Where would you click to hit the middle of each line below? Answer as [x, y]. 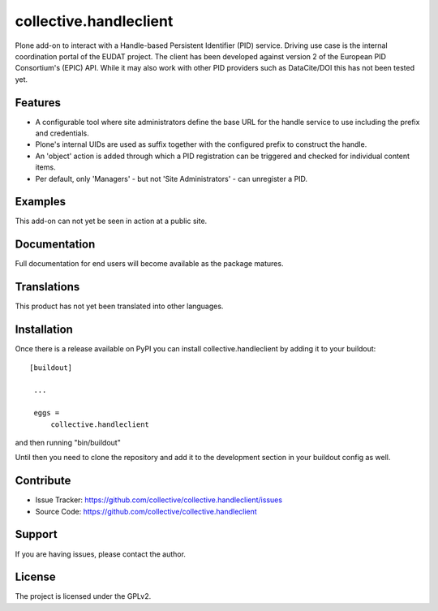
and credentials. [62, 133]
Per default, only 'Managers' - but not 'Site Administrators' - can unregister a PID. [172, 179]
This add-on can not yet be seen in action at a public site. [111, 221]
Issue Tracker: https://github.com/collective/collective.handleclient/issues [159, 500]
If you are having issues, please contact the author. [101, 554]
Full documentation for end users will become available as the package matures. [149, 264]
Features [38, 103]
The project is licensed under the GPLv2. [83, 596]
